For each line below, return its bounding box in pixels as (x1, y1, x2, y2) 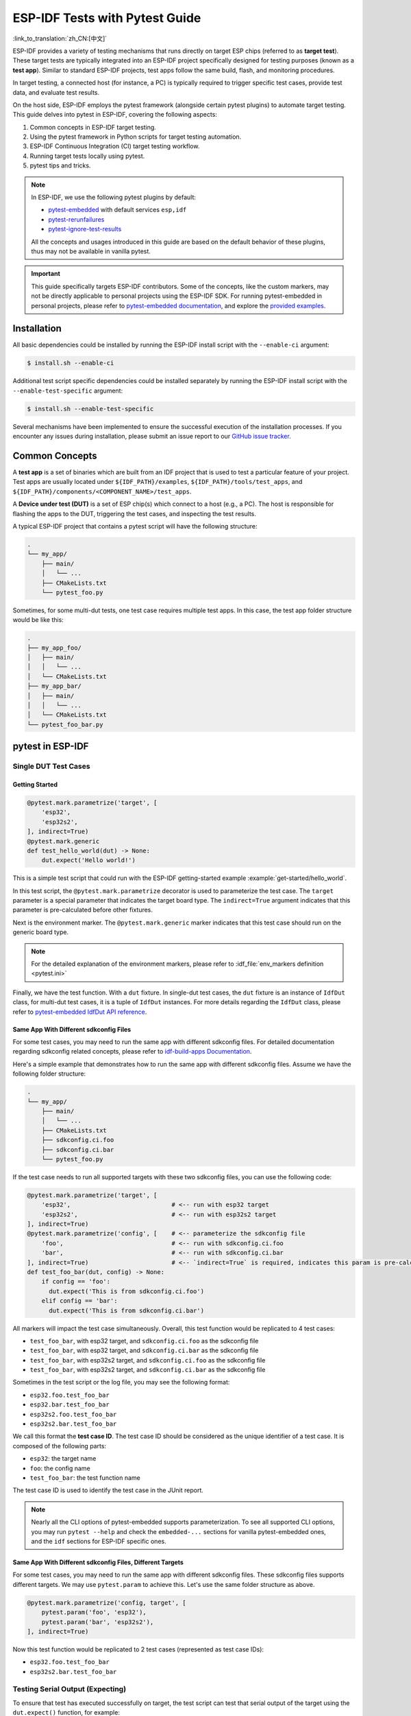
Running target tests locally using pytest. (29, 152, 145, 160)
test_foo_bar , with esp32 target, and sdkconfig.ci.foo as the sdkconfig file (29, 1336, 259, 1345)
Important (31, 270, 61, 278)
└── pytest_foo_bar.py (27, 721, 103, 728)
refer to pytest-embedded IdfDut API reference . (12, 1008, 147, 1016)
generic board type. (12, 928, 68, 936)
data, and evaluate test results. (12, 88, 100, 96)
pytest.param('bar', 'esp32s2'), (41, 1618, 154, 1626)
